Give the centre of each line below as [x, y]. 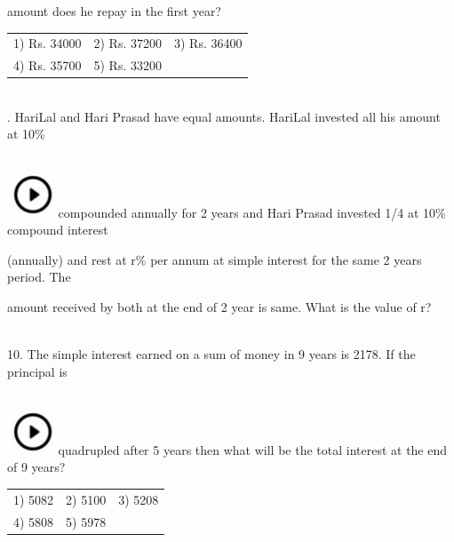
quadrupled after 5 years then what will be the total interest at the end [253, 449]
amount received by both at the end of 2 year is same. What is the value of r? [219, 306]
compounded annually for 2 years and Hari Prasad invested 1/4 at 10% [252, 212]
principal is [37, 371]
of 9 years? [36, 467]
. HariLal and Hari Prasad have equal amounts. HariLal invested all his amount [224, 116]
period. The [39, 277]
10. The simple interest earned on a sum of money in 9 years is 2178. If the [211, 354]
